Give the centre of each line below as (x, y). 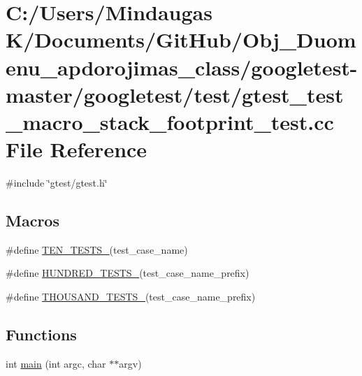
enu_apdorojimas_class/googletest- (182, 67)
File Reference (77, 149)
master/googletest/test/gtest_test (175, 94)
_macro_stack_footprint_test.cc (170, 121)
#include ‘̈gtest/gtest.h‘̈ (57, 183)
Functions (41, 334)
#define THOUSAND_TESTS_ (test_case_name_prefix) (131, 297)
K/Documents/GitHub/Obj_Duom (181, 39)
